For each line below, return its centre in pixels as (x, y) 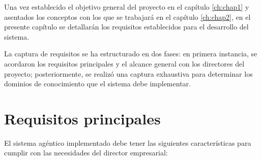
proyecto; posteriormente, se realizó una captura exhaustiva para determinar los (128, 73)
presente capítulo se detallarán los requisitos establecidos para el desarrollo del (126, 27)
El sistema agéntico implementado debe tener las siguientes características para (128, 142)
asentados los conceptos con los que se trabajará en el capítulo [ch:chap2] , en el (127, 17)
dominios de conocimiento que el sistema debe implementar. (97, 84)
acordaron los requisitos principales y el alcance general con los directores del (124, 63)
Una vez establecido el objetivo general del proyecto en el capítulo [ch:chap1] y (127, 7)
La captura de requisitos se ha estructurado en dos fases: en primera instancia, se (131, 54)
